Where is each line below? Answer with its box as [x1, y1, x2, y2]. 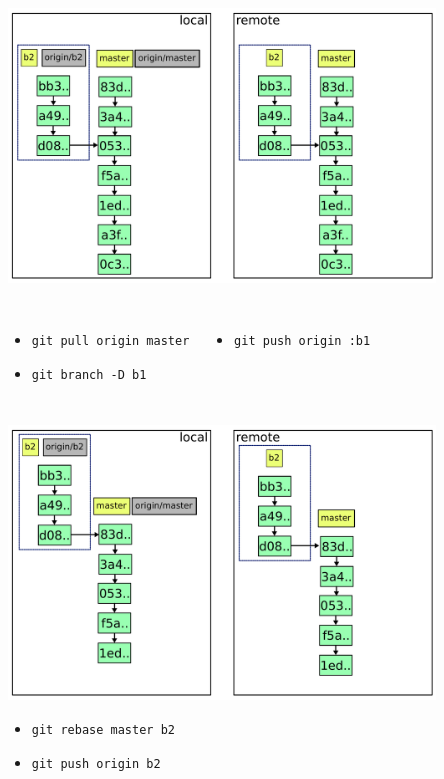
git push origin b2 [31, 756, 161, 771]
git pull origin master [31, 333, 190, 348]
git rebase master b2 [31, 723, 175, 738]
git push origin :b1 [234, 333, 371, 348]
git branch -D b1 [31, 367, 147, 382]
